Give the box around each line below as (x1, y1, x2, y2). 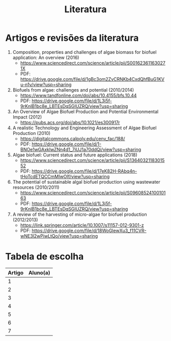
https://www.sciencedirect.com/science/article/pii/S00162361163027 (20, 60, 165, 66)
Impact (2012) (12, 113, 42, 120)
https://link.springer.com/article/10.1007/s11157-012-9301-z (20, 222, 144, 228)
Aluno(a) (28, 269, 50, 276)
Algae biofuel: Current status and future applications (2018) (12, 152, 137, 158)
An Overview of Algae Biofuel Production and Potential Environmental (12, 108, 159, 115)
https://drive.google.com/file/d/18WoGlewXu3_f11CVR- (31, 228, 147, 234)
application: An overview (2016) (12, 54, 79, 61)
